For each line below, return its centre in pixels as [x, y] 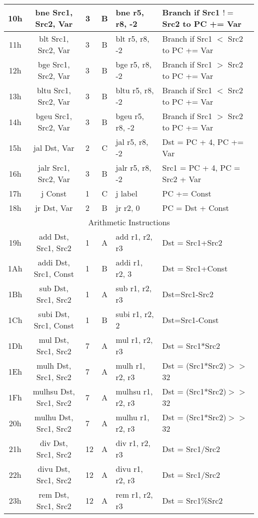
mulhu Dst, [54, 417]
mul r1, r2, [134, 340]
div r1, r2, [133, 443]
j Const [54, 193]
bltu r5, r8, [135, 90]
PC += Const [187, 193]
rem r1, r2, [134, 494]
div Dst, [54, 443]
